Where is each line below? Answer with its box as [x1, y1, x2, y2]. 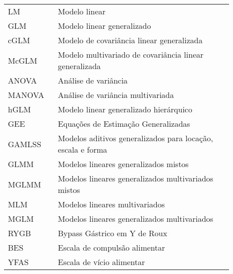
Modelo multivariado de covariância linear [58, 49, 204, 60]
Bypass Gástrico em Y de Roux [58, 227, 168, 239]
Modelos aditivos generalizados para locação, [58, 132, 213, 144]
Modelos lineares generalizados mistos [58, 158, 189, 170]
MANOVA [8, 89, 44, 100]
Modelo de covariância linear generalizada [58, 34, 203, 46]
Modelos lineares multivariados [58, 198, 165, 210]
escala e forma [58, 144, 108, 155]
